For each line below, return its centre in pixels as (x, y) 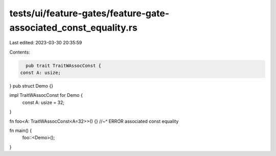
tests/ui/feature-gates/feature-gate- (89, 13)
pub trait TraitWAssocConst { (64, 66)
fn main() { (21, 131)
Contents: (20, 52)
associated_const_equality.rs (73, 28)
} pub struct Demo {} (31, 86)
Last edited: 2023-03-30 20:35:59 (46, 43)
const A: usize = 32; (43, 102)
